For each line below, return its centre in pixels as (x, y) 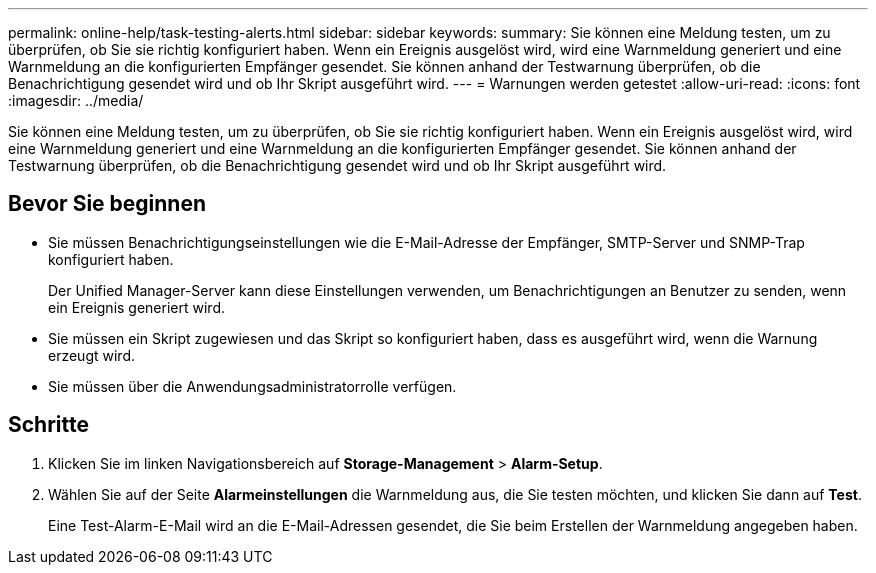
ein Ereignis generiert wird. (136, 307)
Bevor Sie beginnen (107, 204)
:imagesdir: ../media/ (76, 100)
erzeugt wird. (91, 355)
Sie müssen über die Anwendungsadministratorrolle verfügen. (252, 386)
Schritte (48, 425)
